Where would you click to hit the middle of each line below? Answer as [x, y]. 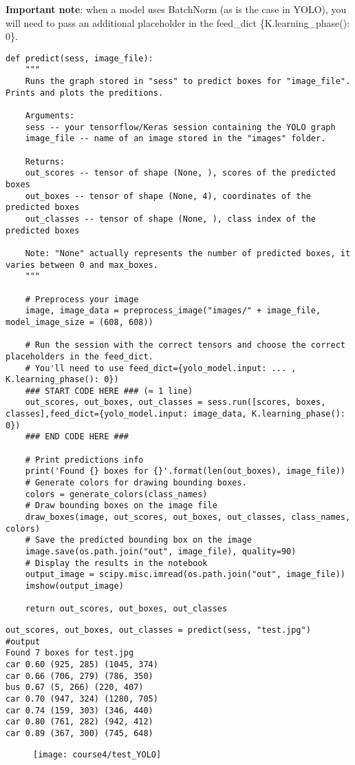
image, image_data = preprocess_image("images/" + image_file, [173, 311]
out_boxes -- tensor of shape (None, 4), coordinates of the [168, 196]
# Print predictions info [84, 460]
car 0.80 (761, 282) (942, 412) [79, 722]
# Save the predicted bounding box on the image [138, 540]
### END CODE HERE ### [77, 437]
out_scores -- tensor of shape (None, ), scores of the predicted [180, 173]
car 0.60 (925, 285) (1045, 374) [82, 664]
